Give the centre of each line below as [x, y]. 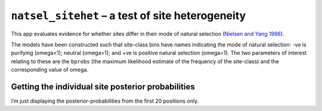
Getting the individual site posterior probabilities [103, 87]
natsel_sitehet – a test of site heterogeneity [129, 16]
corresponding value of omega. [50, 70]
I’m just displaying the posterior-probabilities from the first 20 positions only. [105, 101]
